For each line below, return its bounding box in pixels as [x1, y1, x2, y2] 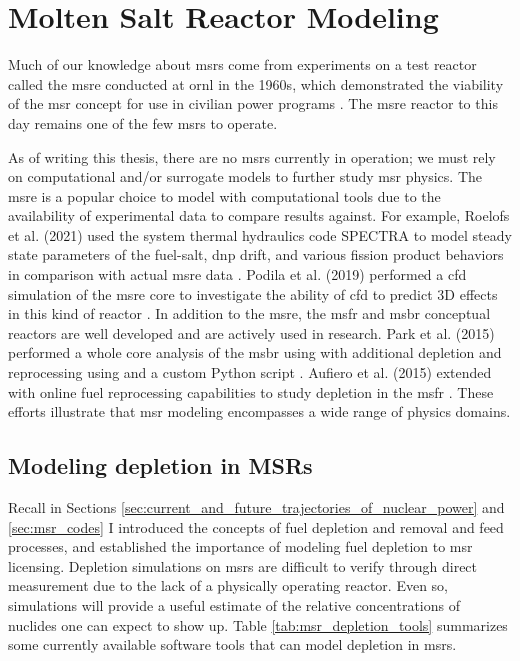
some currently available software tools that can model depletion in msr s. [8, 634, 457, 655]
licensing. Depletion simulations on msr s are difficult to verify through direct [8, 555, 478, 576]
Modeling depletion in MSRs [8, 450, 313, 481]
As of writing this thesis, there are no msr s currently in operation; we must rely [8, 146, 496, 167]
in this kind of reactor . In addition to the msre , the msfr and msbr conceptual [8, 303, 491, 324]
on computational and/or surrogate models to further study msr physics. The [8, 166, 483, 187]
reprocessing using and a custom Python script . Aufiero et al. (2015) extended [8, 362, 492, 383]
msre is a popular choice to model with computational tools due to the [8, 185, 441, 206]
